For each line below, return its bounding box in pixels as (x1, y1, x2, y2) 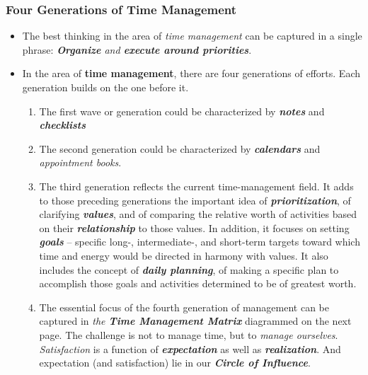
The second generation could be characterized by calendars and (39, 141, 321, 156)
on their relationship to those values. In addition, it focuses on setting (39, 220, 350, 235)
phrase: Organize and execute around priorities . (22, 42, 252, 57)
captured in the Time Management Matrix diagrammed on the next (39, 313, 352, 328)
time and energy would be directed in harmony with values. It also (39, 248, 328, 262)
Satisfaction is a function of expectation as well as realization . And (39, 341, 341, 356)
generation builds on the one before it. (22, 80, 189, 94)
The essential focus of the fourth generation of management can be (39, 299, 329, 314)
